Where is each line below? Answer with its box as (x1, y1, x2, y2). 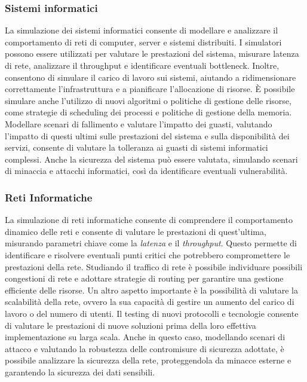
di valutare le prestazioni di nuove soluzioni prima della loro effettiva (5, 319, 256, 331)
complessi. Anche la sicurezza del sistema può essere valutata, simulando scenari (5, 152, 298, 165)
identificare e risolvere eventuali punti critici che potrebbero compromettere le (5, 248, 290, 261)
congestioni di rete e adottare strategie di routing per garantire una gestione (5, 272, 284, 285)
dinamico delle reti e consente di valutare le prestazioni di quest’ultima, (5, 225, 266, 237)
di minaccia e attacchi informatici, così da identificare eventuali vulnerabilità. (5, 164, 288, 177)
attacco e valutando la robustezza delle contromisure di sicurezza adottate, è (5, 342, 284, 355)
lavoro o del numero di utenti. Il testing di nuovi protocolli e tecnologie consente (5, 307, 299, 319)
